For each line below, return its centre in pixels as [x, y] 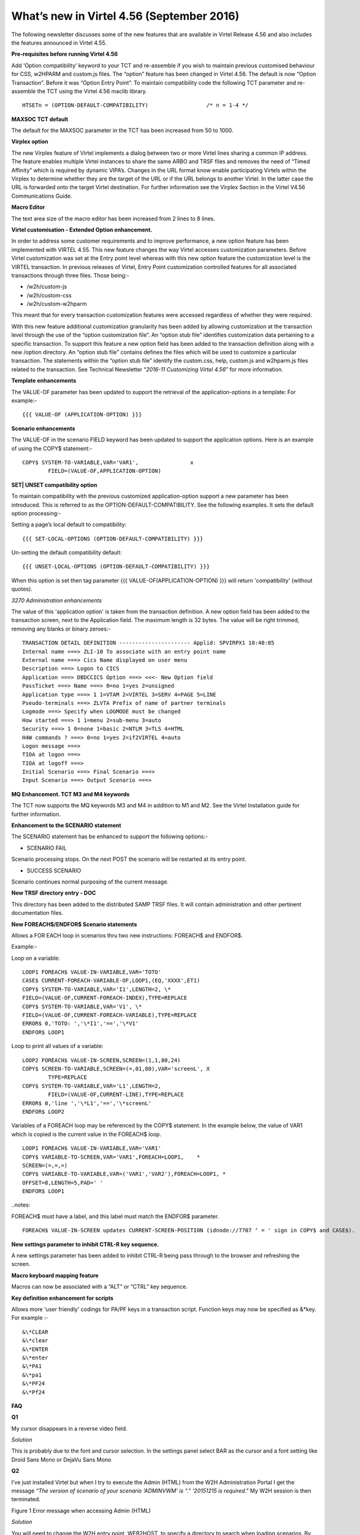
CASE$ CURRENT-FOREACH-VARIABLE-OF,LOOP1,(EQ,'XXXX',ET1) [111, 981]
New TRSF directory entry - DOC [54, 893]
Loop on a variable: [36, 958]
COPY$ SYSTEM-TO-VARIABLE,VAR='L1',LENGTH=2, [92, 1086]
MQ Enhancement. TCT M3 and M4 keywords [71, 794]
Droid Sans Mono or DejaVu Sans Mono [61, 1459]
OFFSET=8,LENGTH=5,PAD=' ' [63, 1183]
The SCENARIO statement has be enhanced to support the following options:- [110, 837]
